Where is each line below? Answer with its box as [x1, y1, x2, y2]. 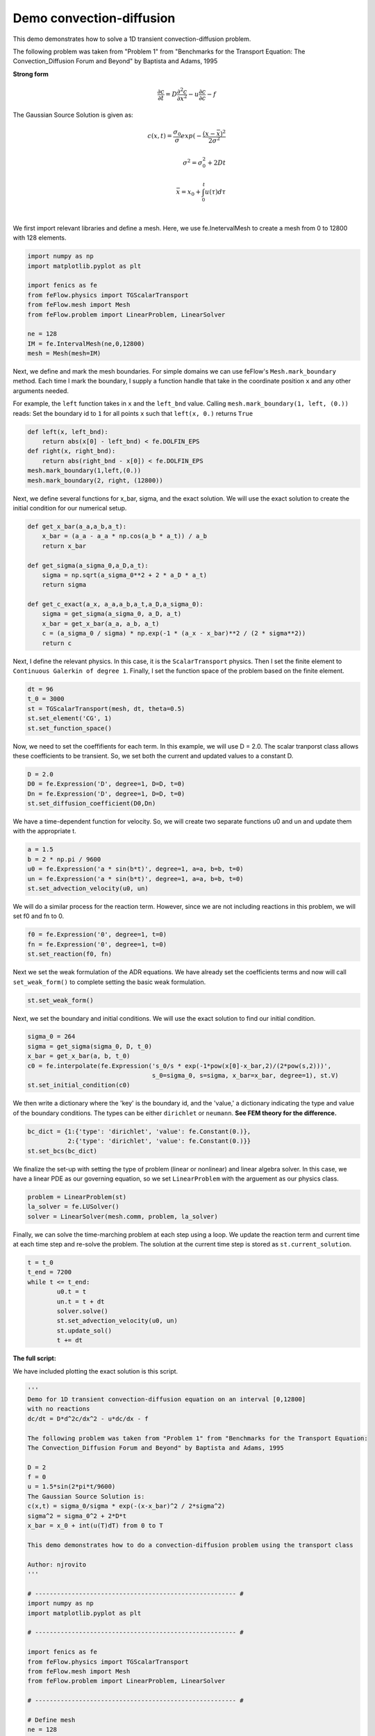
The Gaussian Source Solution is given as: [12, 111, 133, 119]
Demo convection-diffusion [12, 10, 176, 26]
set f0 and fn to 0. [12, 912, 65, 920]
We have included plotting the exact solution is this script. [12, 1367, 178, 1375]
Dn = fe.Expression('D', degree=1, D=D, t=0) [27, 790, 185, 798]
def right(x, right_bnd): [27, 447, 116, 455]
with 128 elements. [12, 233, 67, 242]
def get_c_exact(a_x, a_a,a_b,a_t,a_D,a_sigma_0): [27, 601, 204, 608]
